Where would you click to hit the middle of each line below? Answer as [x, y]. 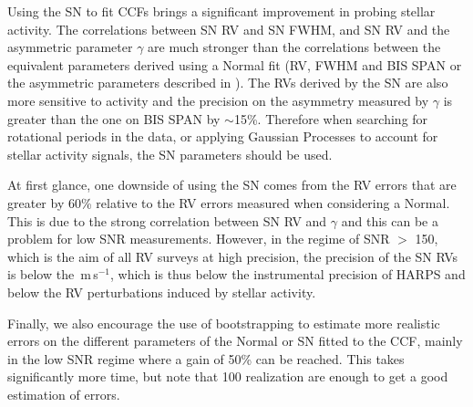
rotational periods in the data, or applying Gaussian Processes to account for [223, 136]
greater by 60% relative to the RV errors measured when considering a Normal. [229, 202]
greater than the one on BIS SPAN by [114, 118]
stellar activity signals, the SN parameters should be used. [170, 154]
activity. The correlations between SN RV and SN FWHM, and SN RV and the [229, 29]
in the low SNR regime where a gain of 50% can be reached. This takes [206, 358]
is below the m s [53, 274]
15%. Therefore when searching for [331, 118]
